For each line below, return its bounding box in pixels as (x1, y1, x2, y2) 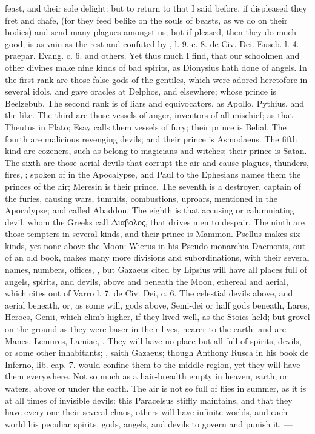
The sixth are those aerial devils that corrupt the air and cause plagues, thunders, (5, 156, 309, 169)
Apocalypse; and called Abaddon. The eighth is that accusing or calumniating (5, 204, 294, 216)
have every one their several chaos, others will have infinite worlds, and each (5, 406, 288, 418)
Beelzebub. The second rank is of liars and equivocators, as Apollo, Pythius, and (5, 96, 305, 109)
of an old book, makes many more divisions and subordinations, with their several (5, 251, 310, 264)
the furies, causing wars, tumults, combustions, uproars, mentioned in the (5, 192, 277, 204)
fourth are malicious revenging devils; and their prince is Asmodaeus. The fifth (5, 132, 297, 145)
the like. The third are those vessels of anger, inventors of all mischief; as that (5, 109, 293, 121)
